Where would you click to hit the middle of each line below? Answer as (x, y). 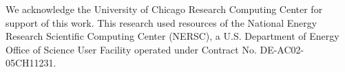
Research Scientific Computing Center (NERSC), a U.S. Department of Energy (172, 36)
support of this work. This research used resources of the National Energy (161, 22)
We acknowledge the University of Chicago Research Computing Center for (164, 9)
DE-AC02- (282, 49)
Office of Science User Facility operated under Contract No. (131, 49)
